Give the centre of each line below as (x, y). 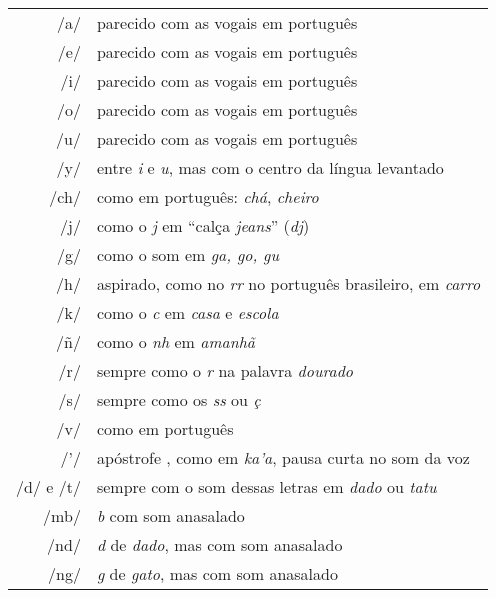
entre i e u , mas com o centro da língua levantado (270, 167)
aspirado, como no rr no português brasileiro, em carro (288, 283)
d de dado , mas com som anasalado (219, 544)
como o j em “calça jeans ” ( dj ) (203, 225)
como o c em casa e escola (187, 312)
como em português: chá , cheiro (207, 196)
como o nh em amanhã (176, 341)
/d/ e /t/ (48, 486)
